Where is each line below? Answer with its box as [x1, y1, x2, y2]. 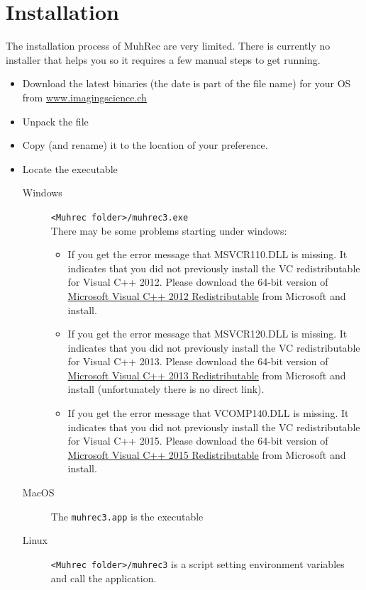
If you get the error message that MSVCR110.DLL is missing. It [67, 247, 348, 262]
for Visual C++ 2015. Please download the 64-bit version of [67, 433, 328, 448]
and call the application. [50, 570, 157, 585]
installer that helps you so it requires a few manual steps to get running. [6, 52, 321, 67]
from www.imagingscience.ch [22, 89, 147, 104]
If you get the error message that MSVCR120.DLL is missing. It [67, 326, 348, 341]
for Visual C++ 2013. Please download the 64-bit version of [67, 354, 328, 369]
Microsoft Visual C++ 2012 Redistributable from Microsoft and [67, 288, 346, 303]
